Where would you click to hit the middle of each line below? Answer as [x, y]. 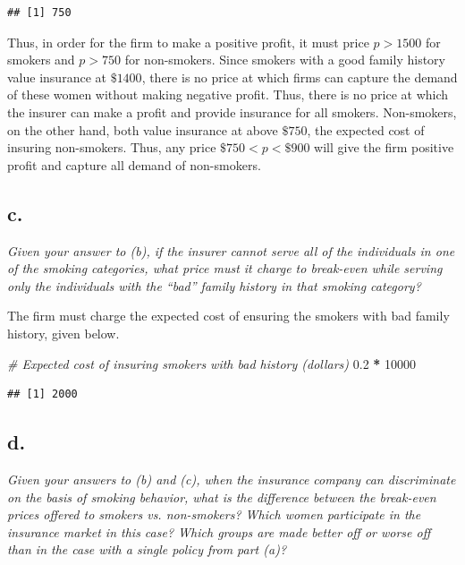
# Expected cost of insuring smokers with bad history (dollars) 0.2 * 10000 [212, 363]
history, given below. [63, 333]
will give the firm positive [384, 147]
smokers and [41, 60]
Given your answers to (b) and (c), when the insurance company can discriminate [232, 479]
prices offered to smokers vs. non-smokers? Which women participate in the [214, 514]
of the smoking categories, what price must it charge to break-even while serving [225, 268]
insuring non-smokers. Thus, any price [112, 147]
